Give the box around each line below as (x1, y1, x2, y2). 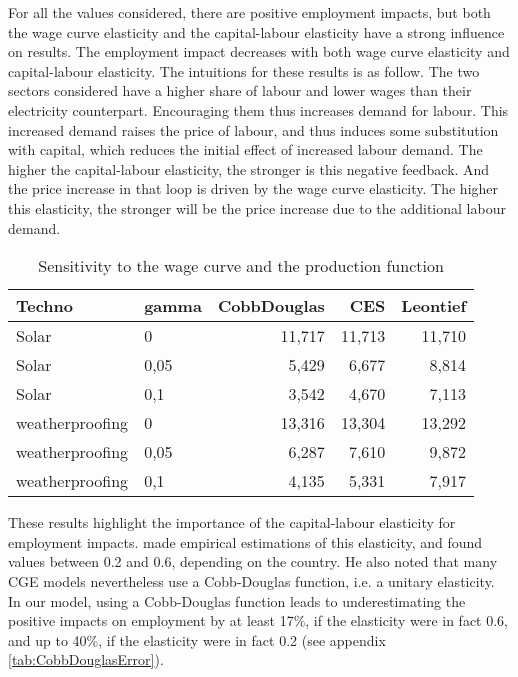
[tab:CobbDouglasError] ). (8, 649, 164, 670)
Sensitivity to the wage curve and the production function (38, 254, 444, 278)
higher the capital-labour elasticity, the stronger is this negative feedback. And (8, 158, 490, 179)
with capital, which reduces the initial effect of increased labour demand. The (8, 139, 483, 160)
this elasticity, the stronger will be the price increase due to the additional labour (8, 197, 506, 218)
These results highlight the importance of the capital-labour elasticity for (8, 512, 456, 533)
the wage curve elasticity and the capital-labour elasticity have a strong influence (8, 21, 505, 42)
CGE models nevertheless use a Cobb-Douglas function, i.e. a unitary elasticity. (8, 570, 495, 591)
